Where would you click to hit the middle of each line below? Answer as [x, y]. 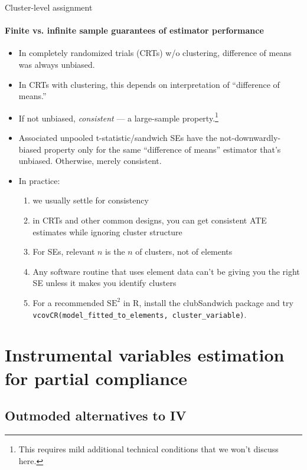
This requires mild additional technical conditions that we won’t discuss [148, 448]
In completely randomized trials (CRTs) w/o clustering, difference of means [155, 53]
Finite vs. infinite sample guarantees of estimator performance [134, 30]
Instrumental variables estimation [145, 355]
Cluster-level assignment [49, 7]
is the [115, 252]
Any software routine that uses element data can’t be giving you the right [166, 271]
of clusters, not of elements [184, 252]
